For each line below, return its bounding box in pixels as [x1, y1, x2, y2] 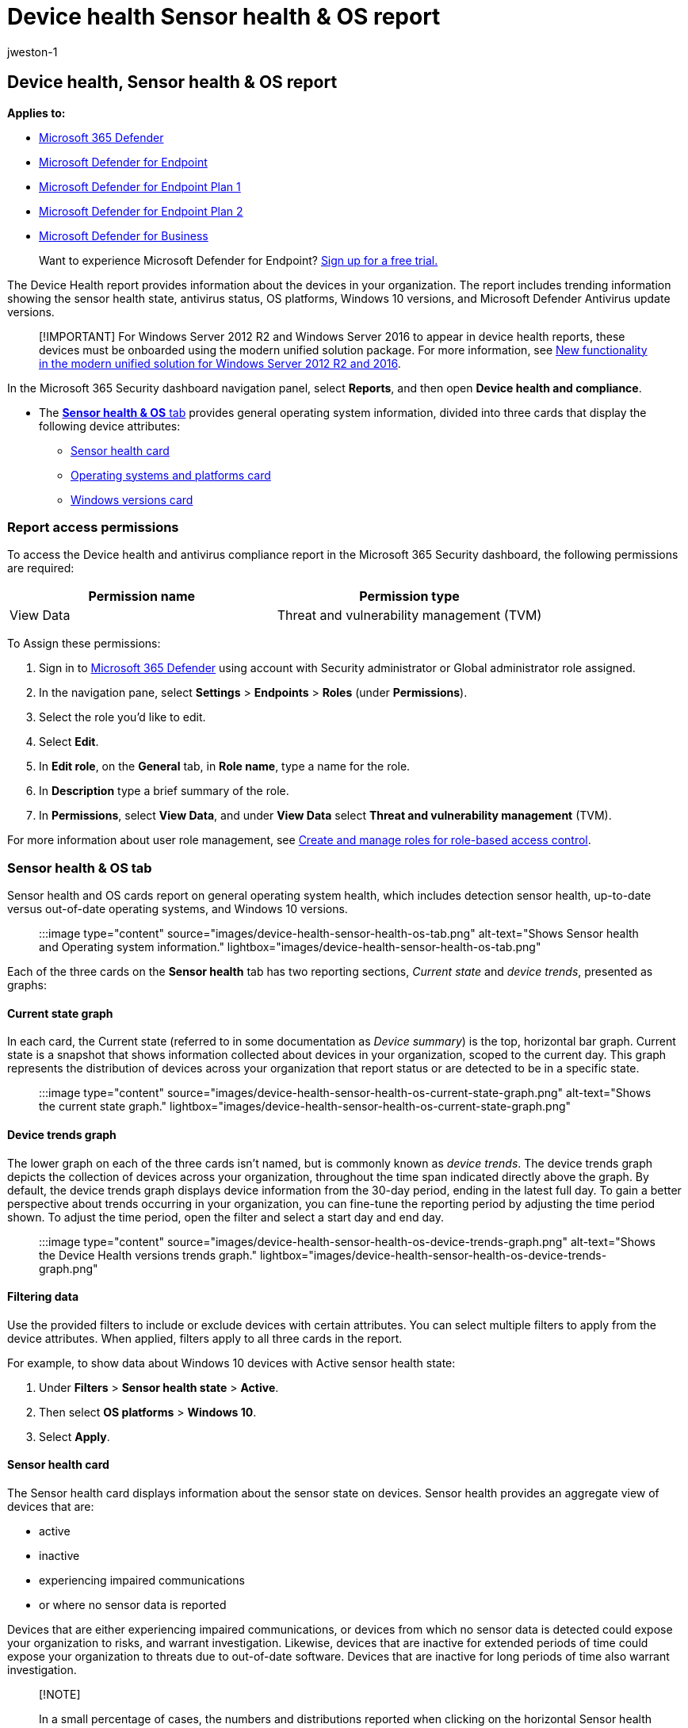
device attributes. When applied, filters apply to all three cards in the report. [7, 1331, 403, 1345]
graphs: [7, 978, 47, 992]
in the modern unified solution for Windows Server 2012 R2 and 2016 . [39, 356, 401, 370]
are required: [7, 561, 75, 575]
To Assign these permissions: [7, 637, 161, 651]
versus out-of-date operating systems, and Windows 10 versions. [7, 902, 348, 916]
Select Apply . [39, 1429, 110, 1443]
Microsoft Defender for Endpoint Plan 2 [39, 204, 243, 218]
